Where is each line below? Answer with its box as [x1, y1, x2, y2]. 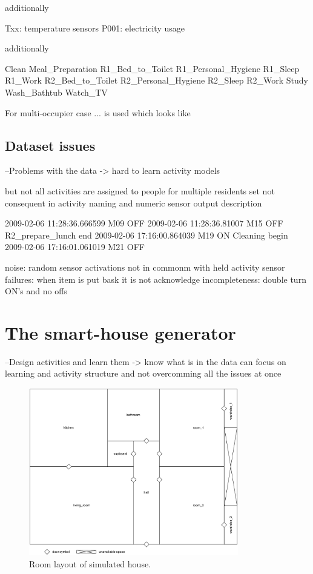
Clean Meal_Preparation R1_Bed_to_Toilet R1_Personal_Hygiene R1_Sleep [5, 62, 300, 74]
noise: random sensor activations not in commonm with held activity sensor [5, 260, 285, 273]
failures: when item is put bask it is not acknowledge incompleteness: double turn [5, 272, 306, 285]
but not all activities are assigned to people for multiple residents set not [5, 184, 275, 197]
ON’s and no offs [5, 285, 67, 297]
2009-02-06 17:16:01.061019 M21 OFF [5, 240, 145, 253]
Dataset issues [5, 136, 96, 154]
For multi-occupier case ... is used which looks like [5, 106, 191, 119]
